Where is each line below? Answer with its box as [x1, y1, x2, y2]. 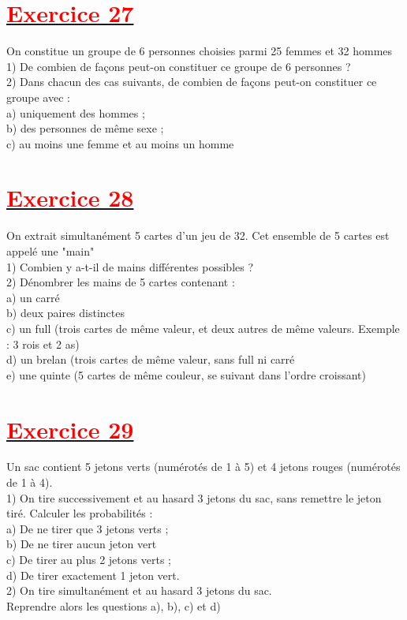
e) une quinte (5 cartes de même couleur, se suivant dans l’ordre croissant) [6, 366, 366, 383]
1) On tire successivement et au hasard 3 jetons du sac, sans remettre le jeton [6, 489, 382, 506]
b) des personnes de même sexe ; [6, 120, 164, 136]
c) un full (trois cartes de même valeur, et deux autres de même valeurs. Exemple [6, 319, 400, 336]
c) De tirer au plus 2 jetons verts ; [6, 551, 171, 568]
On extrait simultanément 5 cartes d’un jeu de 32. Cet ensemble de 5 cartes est [6, 227, 390, 244]
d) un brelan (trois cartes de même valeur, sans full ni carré [6, 351, 295, 368]
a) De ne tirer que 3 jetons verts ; [6, 520, 169, 536]
